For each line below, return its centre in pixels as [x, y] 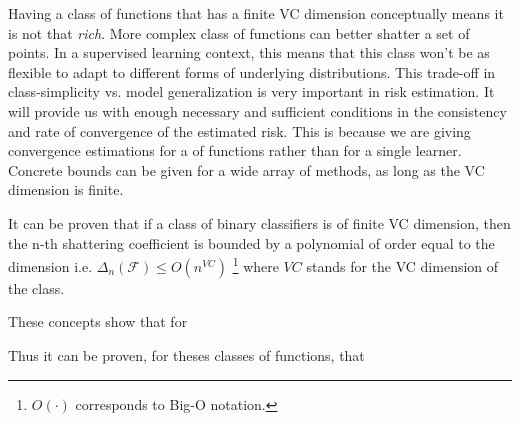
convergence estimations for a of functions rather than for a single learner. [235, 150]
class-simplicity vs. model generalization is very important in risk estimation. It [251, 91]
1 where [255, 264]
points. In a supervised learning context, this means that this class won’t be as [249, 52]
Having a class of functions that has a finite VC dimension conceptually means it [256, 13]
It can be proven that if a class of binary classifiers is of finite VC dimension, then [259, 222]
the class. [36, 287]
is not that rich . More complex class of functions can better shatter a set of [239, 32]
